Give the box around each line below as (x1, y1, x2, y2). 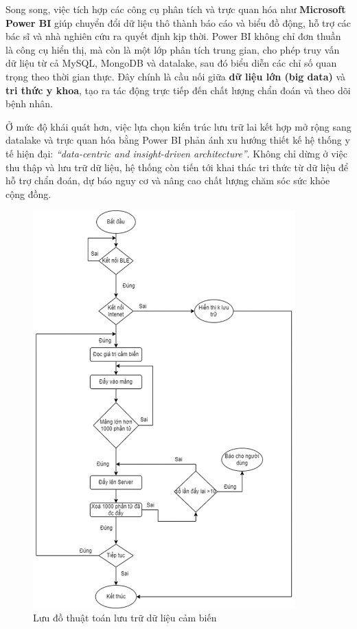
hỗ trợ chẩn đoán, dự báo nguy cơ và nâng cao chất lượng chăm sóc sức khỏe (5, 173, 330, 188)
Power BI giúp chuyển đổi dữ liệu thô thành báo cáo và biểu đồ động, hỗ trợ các (5, 15, 352, 30)
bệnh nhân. (5, 96, 53, 111)
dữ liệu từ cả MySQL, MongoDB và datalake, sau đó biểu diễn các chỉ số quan (5, 56, 337, 70)
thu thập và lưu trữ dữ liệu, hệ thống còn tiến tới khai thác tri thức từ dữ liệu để (5, 159, 349, 174)
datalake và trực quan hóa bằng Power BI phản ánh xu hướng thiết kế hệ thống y (5, 133, 350, 147)
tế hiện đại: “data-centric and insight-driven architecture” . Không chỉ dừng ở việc (5, 146, 347, 160)
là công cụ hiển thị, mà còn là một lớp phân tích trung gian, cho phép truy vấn (5, 42, 340, 56)
